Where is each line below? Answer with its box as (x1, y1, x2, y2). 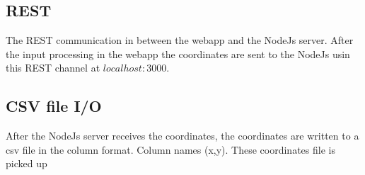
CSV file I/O (6, 95, 102, 117)
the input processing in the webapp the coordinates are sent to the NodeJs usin (6, 46, 350, 61)
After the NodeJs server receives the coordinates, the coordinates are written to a (6, 128, 359, 143)
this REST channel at (6, 60, 100, 75)
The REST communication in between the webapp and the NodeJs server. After (6, 33, 354, 47)
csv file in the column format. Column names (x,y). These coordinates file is (6, 142, 335, 157)
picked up (6, 156, 47, 171)
